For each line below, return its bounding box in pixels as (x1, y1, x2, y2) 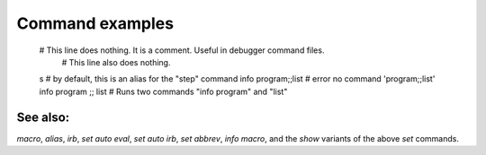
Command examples (16, 13, 175, 33)
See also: (16, 109, 70, 125)
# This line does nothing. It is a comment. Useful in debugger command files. (39, 45, 325, 56)
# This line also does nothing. (61, 56, 171, 67)
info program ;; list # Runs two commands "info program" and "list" (39, 86, 288, 97)
